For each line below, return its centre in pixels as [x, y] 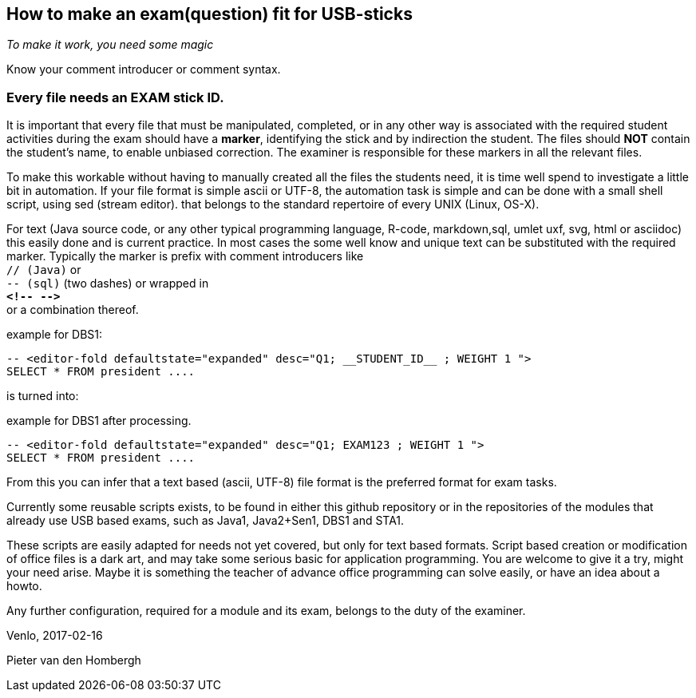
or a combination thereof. [73, 310]
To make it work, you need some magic [110, 45]
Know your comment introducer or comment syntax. [144, 69]
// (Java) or [44, 270]
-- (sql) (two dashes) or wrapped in [108, 284]
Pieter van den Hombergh [74, 660]
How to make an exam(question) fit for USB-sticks [210, 14]
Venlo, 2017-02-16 [55, 636]
